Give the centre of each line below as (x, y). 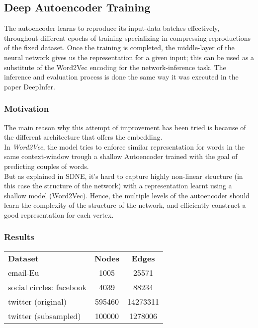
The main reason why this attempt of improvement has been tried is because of (125, 127)
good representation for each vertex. (59, 214)
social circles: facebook (47, 287)
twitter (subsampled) (44, 316)
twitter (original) (37, 301)
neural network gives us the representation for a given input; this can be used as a (129, 57)
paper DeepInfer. (30, 86)
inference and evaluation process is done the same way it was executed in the (121, 77)
